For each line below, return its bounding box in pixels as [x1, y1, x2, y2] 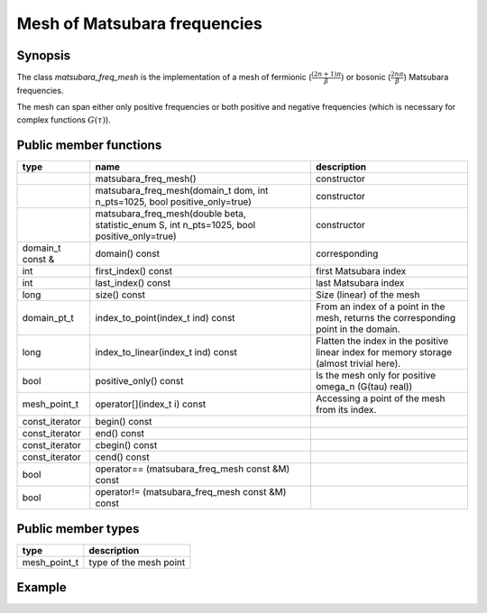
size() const [95, 288, 146, 301]
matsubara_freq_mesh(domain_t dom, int [95, 185, 269, 197]
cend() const [95, 451, 150, 463]
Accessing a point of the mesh [316, 392, 446, 405]
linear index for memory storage [316, 346, 453, 359]
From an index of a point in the [316, 300, 446, 313]
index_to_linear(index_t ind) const [95, 346, 238, 359]
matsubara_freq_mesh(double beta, [95, 207, 247, 220]
